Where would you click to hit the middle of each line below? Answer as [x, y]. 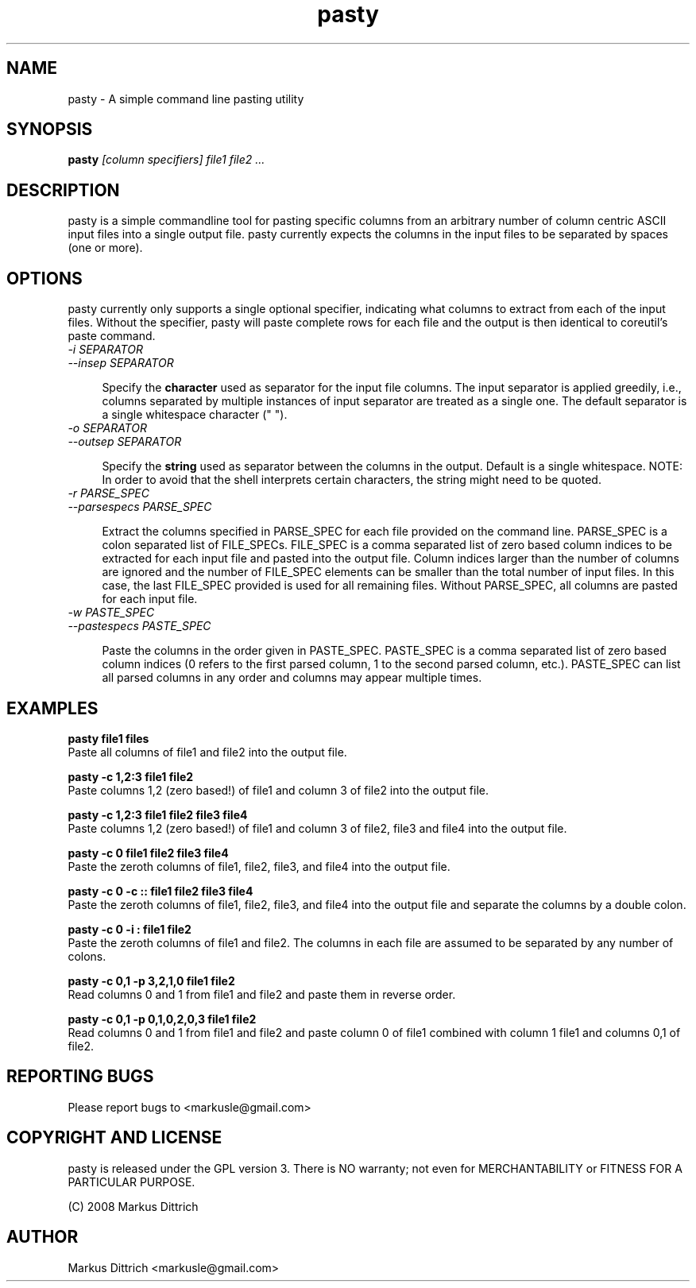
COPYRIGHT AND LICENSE [114, 1138]
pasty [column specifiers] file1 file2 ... [166, 160]
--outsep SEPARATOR [125, 442]
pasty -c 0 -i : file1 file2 [130, 929]
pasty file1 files [108, 738]
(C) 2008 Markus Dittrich [133, 1206]
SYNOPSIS [50, 130]
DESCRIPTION [63, 190]
